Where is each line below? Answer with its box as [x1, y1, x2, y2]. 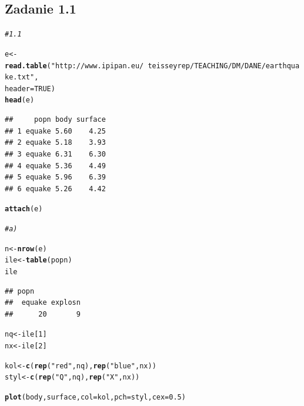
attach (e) [5, 205, 43, 214]
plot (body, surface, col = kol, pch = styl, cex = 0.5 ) [5, 392, 186, 401]
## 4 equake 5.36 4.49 [5, 161, 106, 170]
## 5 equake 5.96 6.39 [5, 173, 106, 182]
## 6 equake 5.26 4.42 [5, 184, 106, 193]
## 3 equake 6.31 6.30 [5, 149, 106, 158]
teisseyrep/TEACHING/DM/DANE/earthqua [148, 61, 300, 70]
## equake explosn [5, 298, 81, 307]
